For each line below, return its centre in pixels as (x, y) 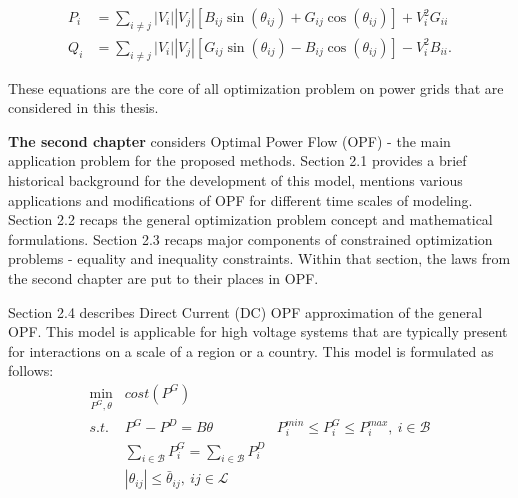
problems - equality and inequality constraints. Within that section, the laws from (259, 258)
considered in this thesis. (83, 107)
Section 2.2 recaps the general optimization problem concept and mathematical (250, 219)
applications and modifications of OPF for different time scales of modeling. (240, 199)
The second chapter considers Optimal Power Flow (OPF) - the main (229, 140)
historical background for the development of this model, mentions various (235, 180)
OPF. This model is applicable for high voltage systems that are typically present (258, 331)
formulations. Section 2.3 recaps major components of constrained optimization (250, 238)
